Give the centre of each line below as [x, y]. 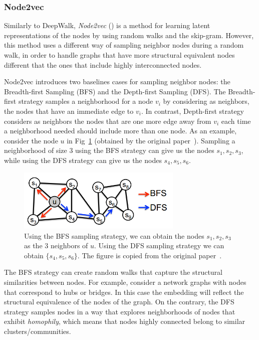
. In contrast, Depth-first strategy [193, 111]
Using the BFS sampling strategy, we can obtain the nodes [114, 235]
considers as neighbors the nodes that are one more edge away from [108, 121]
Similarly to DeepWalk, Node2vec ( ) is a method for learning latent [107, 25]
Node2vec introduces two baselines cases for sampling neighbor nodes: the [117, 81]
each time [236, 121]
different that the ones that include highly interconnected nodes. [103, 64]
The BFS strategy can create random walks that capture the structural [113, 272]
